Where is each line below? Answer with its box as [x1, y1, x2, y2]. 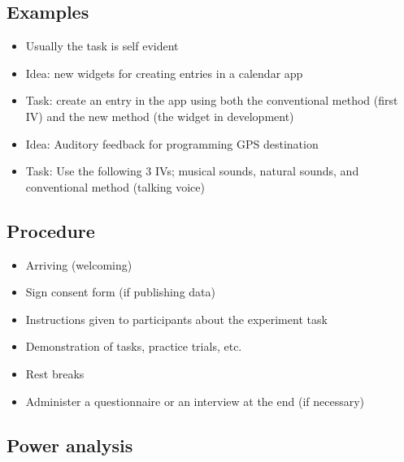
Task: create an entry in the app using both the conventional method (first [25, 92, 398, 109]
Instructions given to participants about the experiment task [25, 310, 328, 327]
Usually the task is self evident [25, 37, 179, 54]
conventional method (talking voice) [25, 178, 205, 195]
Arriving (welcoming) [25, 256, 132, 273]
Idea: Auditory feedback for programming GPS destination [25, 135, 319, 152]
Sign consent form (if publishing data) [25, 283, 215, 300]
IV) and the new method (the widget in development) [25, 107, 294, 124]
